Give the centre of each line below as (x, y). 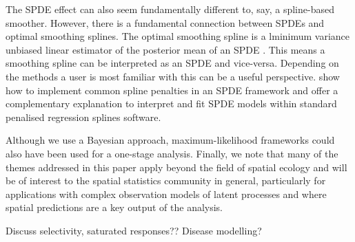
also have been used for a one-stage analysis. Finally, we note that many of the (172, 153)
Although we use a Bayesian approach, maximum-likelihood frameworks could (170, 140)
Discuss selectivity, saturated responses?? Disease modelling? (134, 230)
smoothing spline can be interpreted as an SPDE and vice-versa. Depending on (172, 63)
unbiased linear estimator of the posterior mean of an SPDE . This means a (165, 49)
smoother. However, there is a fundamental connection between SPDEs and (165, 22)
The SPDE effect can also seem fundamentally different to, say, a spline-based (170, 9)
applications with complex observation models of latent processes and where (166, 194)
